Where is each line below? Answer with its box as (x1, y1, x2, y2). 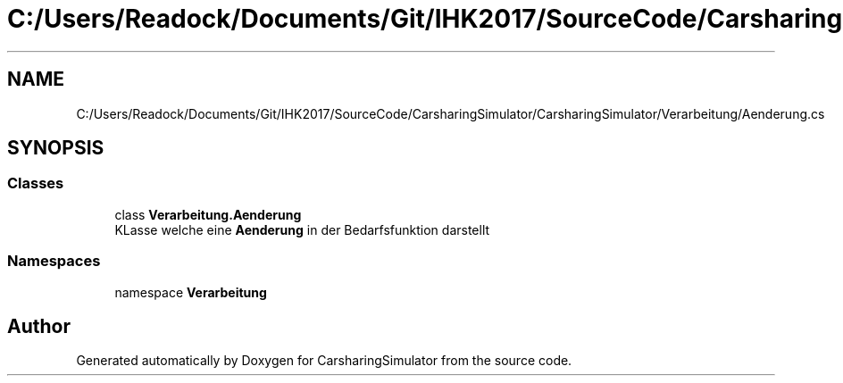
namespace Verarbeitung (114, 284, 267, 300)
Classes (7, 174, 64, 193)
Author (7, 314, 71, 337)
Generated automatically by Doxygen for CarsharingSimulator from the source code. (76, 353, 572, 369)
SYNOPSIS (7, 137, 104, 160)
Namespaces (7, 252, 101, 271)
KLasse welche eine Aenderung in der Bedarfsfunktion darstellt (114, 221, 490, 237)
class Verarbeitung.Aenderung (114, 206, 302, 222)
